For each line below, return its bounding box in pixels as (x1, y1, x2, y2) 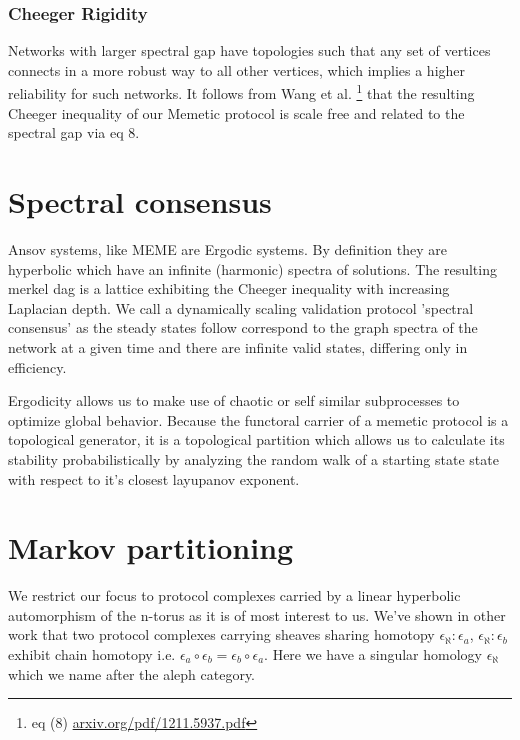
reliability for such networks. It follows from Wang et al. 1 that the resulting (8, 80, 475, 104)
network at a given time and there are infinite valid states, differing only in (8, 336, 468, 357)
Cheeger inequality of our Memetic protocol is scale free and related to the (8, 102, 465, 123)
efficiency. (8, 356, 67, 377)
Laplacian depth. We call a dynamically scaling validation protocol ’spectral (8, 297, 474, 318)
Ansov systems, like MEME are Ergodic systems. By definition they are (8, 238, 447, 259)
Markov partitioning (8, 527, 294, 568)
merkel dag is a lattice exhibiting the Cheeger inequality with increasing (8, 278, 450, 299)
